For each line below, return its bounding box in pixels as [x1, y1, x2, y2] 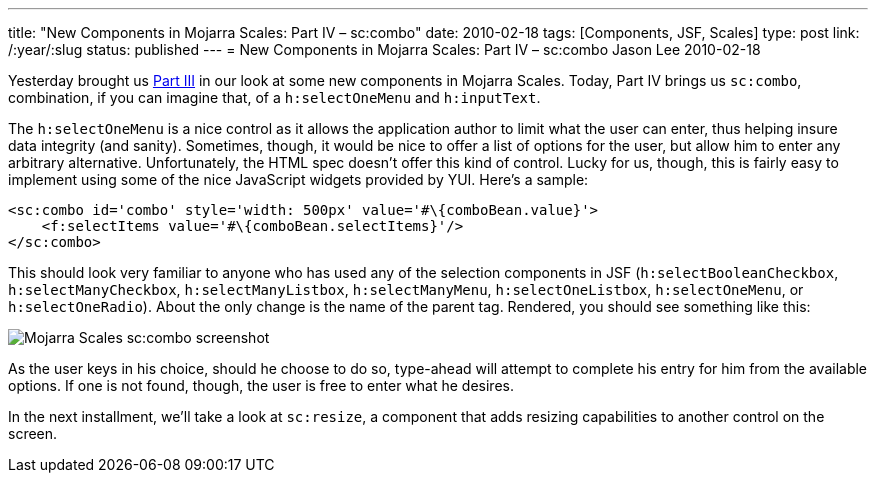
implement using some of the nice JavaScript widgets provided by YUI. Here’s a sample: [8, 171, 589, 188]
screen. [8, 425, 58, 442]
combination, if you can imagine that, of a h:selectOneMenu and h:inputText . [8, 89, 541, 106]
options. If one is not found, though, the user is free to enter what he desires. [8, 377, 514, 394]
